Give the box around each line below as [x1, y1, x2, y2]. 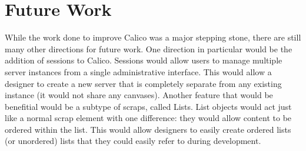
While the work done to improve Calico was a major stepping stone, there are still [5, 31, 301, 43]
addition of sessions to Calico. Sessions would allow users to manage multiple [5, 54, 282, 66]
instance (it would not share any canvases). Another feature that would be [5, 89, 273, 101]
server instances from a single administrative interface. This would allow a [5, 65, 272, 78]
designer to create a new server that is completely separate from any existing [5, 77, 282, 89]
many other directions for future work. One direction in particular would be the [5, 42, 292, 55]
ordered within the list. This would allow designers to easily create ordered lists [5, 123, 291, 135]
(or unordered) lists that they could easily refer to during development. [5, 135, 261, 147]
